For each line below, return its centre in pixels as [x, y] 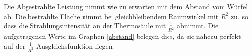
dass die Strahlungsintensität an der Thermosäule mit [85, 26]
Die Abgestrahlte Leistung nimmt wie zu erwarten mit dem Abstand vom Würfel [126, 6]
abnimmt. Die [197, 26]
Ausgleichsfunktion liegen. [75, 46]
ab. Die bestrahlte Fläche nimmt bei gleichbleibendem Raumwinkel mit [111, 16]
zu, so [239, 16]
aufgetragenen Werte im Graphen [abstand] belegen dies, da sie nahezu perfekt [123, 36]
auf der [15, 46]
